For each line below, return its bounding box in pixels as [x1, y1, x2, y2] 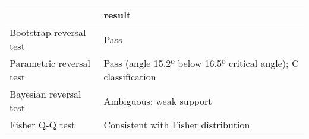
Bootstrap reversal [10, 25, 86, 39]
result [103, 8, 131, 21]
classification [103, 70, 156, 83]
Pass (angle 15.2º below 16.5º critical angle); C [103, 56, 299, 70]
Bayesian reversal [10, 87, 81, 101]
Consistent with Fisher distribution [103, 118, 250, 131]
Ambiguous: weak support [103, 93, 212, 108]
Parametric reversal [10, 56, 91, 70]
